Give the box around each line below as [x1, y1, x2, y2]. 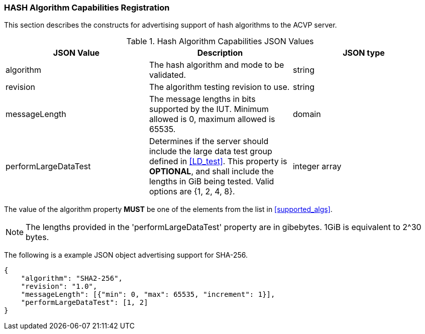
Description [197, 48, 243, 58]
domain [292, 109, 321, 120]
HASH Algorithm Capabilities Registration [4, 3, 170, 13]
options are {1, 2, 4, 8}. [149, 186, 235, 197]
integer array [292, 161, 342, 172]
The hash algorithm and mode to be [149, 60, 284, 70]
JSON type [343, 48, 385, 58]
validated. [149, 70, 186, 80]
